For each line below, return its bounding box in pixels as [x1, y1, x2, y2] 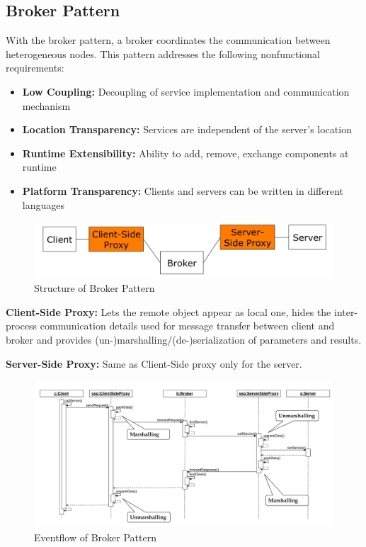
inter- [333, 304, 358, 319]
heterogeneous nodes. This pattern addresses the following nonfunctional [6, 46, 320, 61]
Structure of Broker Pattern [34, 281, 155, 295]
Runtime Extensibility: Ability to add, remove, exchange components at [22, 145, 349, 160]
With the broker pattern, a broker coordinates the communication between [6, 33, 331, 47]
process [6, 318, 38, 333]
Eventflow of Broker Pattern [34, 529, 156, 544]
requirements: [6, 60, 64, 75]
